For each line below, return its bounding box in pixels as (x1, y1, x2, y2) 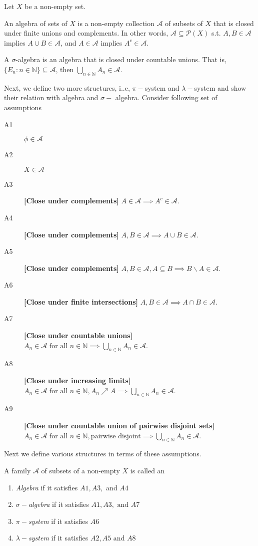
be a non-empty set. (24, 1, 86, 11)
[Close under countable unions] (24, 330, 132, 341)
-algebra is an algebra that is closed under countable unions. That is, (15, 54, 226, 65)
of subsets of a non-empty (41, 465, 120, 476)
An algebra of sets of (4, 18, 67, 28)
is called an (130, 465, 165, 476)
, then (55, 64, 74, 74)
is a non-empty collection (77, 18, 154, 28)
